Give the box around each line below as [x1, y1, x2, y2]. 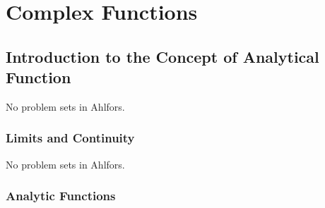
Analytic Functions [6, 187, 116, 204]
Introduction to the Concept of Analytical [6, 45, 319, 67]
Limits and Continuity [6, 129, 135, 147]
